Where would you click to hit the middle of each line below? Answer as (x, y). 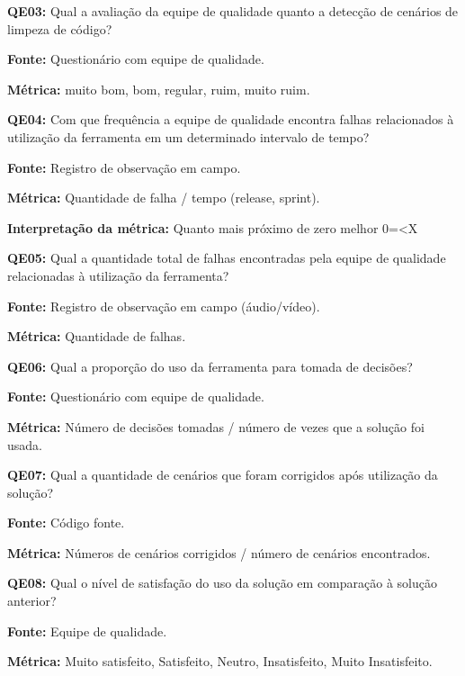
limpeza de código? (60, 28)
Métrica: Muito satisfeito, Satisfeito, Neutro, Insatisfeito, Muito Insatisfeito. (220, 661)
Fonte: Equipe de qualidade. (87, 631)
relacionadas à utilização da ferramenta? (118, 275)
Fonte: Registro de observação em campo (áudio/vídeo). (164, 306)
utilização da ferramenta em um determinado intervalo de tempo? (188, 136)
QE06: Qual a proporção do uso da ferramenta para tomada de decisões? (210, 366)
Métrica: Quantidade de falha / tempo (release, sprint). (164, 198)
